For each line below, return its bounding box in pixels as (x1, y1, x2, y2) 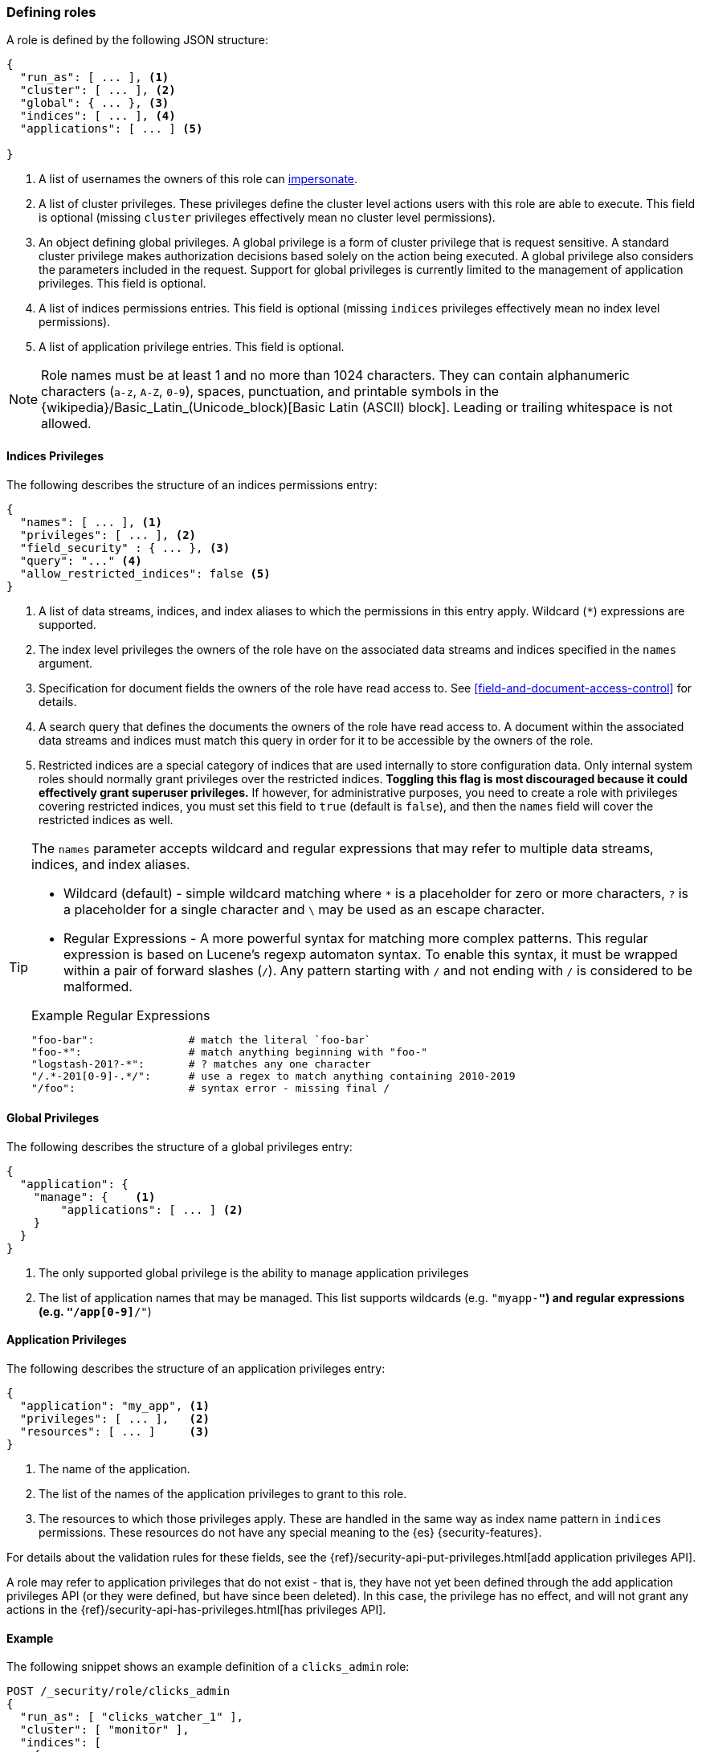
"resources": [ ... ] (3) (19, 1425, 210, 1439)
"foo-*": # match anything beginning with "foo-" (31, 1045, 428, 1058)
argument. (39, 655, 93, 670)
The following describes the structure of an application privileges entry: (6, 1362, 386, 1376)
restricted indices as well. (39, 812, 173, 827)
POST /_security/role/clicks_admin (6, 1685, 231, 1698)
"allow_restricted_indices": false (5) (19, 566, 271, 580)
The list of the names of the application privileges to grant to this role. (39, 1487, 407, 1501)
